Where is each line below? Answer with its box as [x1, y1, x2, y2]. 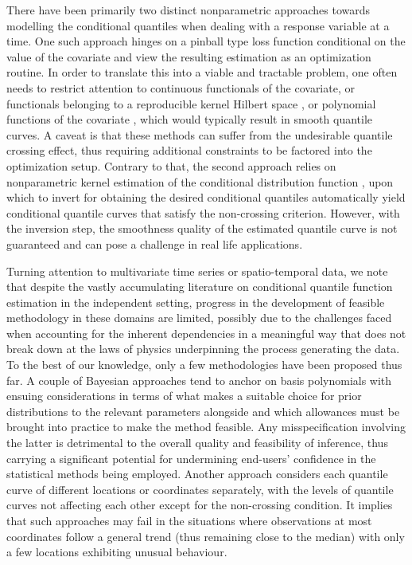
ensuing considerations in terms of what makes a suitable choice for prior [6, 387, 362, 404]
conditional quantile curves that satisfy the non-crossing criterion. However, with [6, 204, 400, 221]
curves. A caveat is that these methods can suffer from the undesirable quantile [6, 126, 393, 143]
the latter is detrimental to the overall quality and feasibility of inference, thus [6, 434, 388, 451]
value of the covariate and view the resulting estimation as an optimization [6, 48, 371, 65]
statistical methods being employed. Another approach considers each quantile [6, 465, 388, 482]
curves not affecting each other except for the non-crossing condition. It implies [6, 496, 393, 513]
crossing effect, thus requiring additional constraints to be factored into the [6, 142, 372, 159]
